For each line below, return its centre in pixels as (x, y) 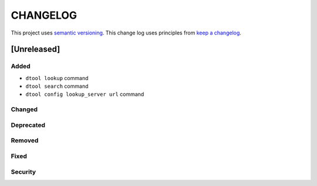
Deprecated (28, 125)
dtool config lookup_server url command (85, 94)
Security (23, 171)
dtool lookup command (57, 78)
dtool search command (57, 86)
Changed (24, 109)
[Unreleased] (36, 49)
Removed (25, 140)
